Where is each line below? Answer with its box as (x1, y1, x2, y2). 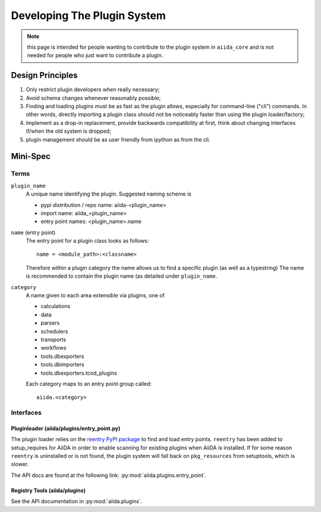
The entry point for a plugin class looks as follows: (26, 237, 149, 244)
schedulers (40, 328, 68, 335)
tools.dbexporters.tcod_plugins (40, 369, 117, 376)
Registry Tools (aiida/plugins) (11, 486, 86, 494)
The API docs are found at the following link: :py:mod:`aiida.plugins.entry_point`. (11, 472, 207, 479)
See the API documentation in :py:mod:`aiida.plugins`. (11, 498, 143, 505)
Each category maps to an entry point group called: (26, 380, 152, 387)
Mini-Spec (11, 152, 51, 162)
